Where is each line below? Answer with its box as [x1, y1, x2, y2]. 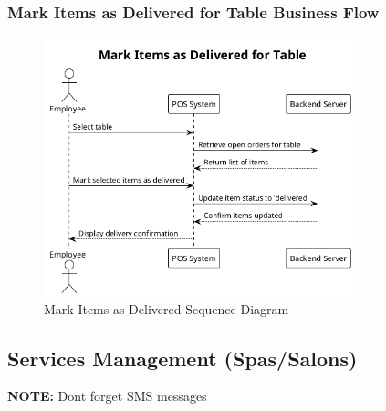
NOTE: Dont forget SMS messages [7, 386, 207, 406]
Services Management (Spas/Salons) [7, 343, 358, 372]
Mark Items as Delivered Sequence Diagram [44, 299, 289, 318]
